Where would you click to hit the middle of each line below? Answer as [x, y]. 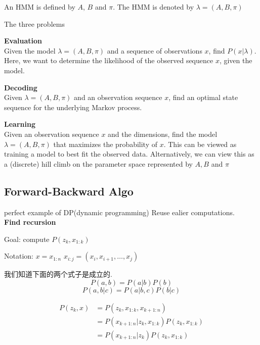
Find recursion [30, 222]
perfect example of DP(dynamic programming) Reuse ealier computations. [119, 212]
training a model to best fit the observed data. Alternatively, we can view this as [129, 154]
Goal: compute [27, 239]
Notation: [19, 256]
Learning [20, 124]
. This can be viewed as [200, 144]
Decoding [21, 87]
